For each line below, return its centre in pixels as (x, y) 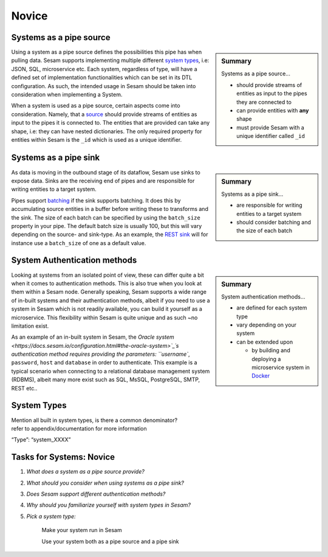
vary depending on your (267, 325)
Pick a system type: (51, 516)
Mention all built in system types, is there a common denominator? (94, 420)
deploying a (266, 359)
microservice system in (281, 367)
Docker (261, 376)
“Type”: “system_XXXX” (41, 440)
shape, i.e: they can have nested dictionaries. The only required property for (107, 131)
